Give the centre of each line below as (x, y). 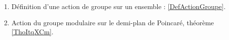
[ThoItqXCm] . (33, 32)
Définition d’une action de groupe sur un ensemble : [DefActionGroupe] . (118, 6)
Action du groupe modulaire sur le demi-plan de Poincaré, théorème (113, 22)
